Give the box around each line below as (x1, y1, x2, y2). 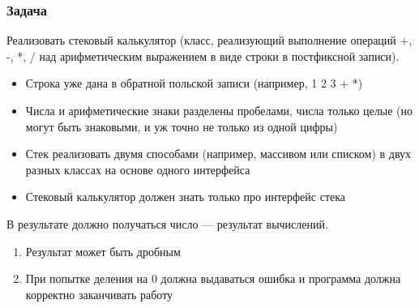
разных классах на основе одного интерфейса (25, 160, 250, 178)
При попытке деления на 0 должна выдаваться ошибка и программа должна (25, 270, 401, 287)
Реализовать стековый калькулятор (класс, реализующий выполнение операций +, (6, 32, 413, 49)
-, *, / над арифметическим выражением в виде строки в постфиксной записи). (6, 47, 400, 64)
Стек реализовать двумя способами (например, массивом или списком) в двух (25, 145, 412, 162)
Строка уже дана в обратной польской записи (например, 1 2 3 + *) (25, 75, 363, 92)
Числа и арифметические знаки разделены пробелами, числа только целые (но (25, 102, 413, 118)
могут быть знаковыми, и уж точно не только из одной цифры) (25, 118, 338, 135)
